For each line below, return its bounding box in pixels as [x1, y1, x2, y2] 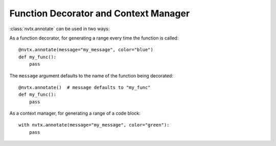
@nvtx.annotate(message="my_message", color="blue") [18, 47, 153, 53]
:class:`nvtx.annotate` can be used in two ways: [9, 26, 110, 32]
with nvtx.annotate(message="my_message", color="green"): [18, 122, 170, 128]
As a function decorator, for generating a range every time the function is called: [9, 35, 179, 41]
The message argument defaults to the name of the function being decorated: [9, 72, 173, 79]
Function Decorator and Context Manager [9, 8, 190, 19]
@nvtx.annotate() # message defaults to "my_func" [18, 85, 151, 90]
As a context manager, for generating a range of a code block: [9, 110, 141, 116]
